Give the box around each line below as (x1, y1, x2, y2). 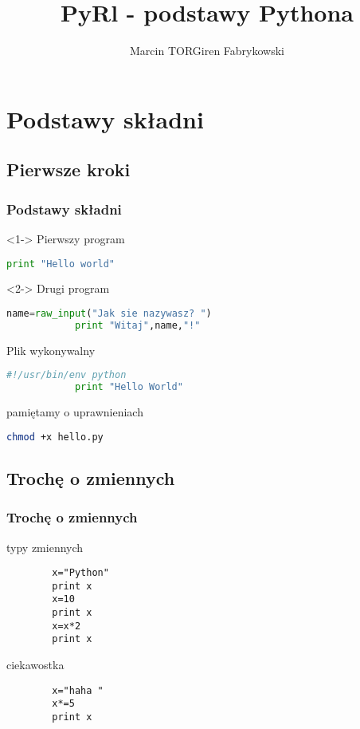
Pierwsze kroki (6, 157, 131, 182)
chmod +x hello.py (6, 431, 104, 443)
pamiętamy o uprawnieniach (6, 404, 143, 420)
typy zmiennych (6, 538, 84, 555)
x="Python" (52, 567, 109, 579)
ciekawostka (6, 656, 65, 673)
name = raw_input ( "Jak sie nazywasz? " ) (6, 307, 212, 319)
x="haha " (52, 684, 104, 696)
